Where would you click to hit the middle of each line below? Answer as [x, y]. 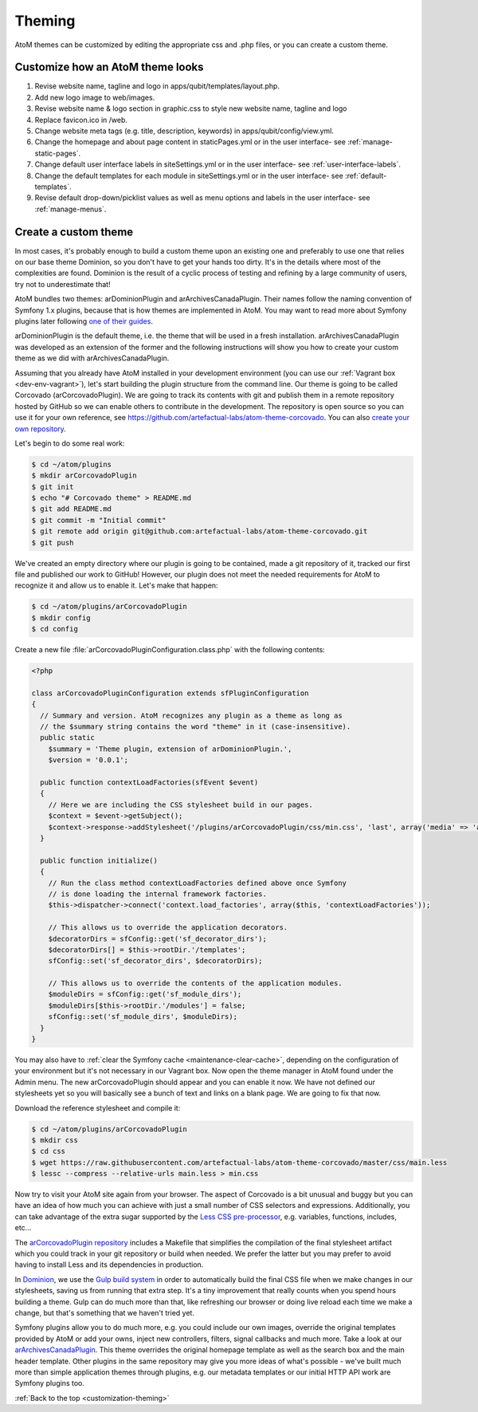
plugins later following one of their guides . [84, 321]
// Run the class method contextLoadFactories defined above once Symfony [197, 883]
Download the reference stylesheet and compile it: [98, 1107]
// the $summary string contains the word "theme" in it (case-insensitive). [196, 727]
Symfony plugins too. [50, 1383]
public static [68, 738]
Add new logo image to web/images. [95, 97]
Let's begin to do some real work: [70, 443]
